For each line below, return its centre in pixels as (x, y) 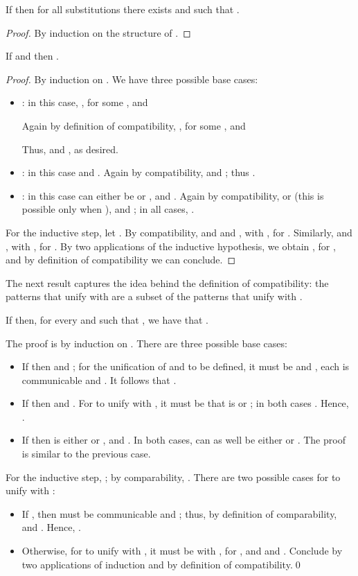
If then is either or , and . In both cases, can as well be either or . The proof (184, 440)
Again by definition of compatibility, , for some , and (134, 125)
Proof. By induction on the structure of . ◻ (98, 32)
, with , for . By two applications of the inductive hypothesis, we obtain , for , (171, 246)
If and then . (33, 56)
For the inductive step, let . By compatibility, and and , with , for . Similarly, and (179, 232)
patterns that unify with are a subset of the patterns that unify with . (154, 296)
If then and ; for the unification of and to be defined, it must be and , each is (186, 366)
